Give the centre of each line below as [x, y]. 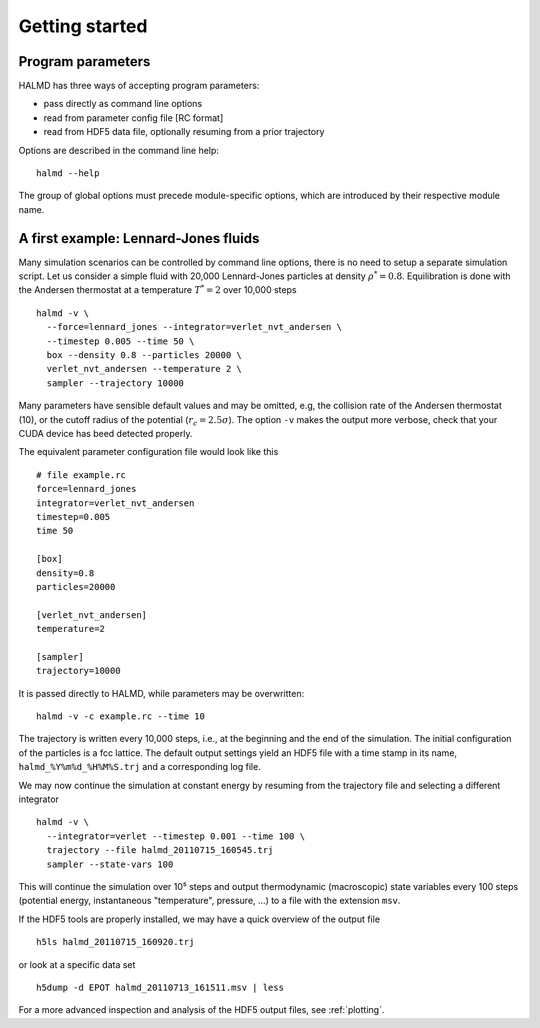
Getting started [83, 26]
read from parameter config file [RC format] [133, 117]
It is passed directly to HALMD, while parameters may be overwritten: [161, 693]
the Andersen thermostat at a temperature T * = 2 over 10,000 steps [157, 289]
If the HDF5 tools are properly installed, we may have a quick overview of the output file [199, 919]
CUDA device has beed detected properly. [105, 433]
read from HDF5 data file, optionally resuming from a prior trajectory [184, 132]
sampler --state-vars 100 [110, 864]
